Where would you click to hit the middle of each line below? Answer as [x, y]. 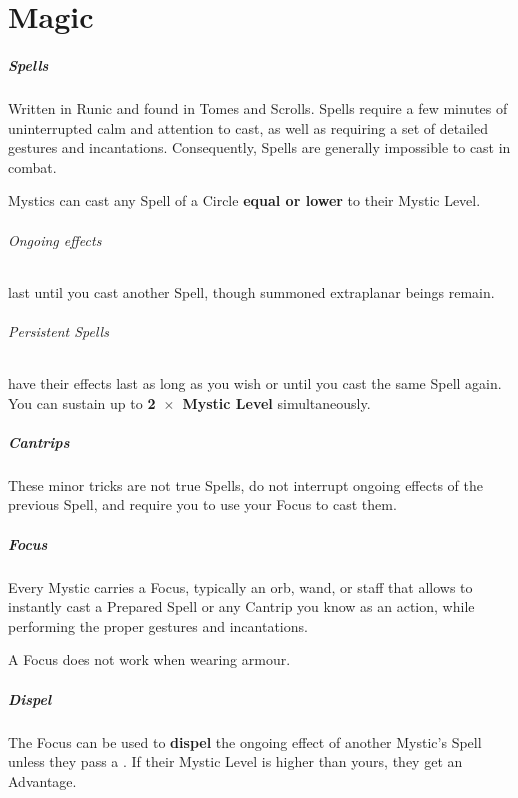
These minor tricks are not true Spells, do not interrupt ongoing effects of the [245, 484]
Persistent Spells [58, 330]
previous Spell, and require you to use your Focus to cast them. [202, 504]
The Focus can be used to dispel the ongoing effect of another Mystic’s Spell [245, 741]
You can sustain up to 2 [82, 402]
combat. [32, 166]
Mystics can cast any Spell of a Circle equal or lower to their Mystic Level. [244, 200]
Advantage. [42, 780]
